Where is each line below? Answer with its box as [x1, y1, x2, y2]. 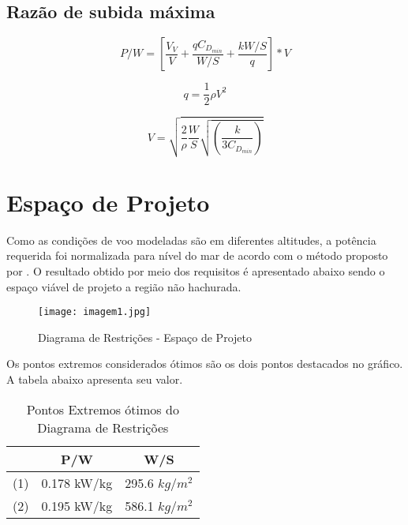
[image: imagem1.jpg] [38, 306, 152, 318]
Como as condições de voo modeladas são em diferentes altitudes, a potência [6, 231, 376, 248]
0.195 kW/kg [41, 496, 113, 515]
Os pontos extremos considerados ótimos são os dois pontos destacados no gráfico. [6, 355, 403, 372]
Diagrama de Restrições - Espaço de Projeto [38, 328, 252, 345]
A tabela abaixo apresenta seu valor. [6, 370, 183, 387]
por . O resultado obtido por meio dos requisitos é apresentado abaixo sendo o [6, 262, 385, 279]
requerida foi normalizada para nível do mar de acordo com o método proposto [6, 247, 388, 264]
